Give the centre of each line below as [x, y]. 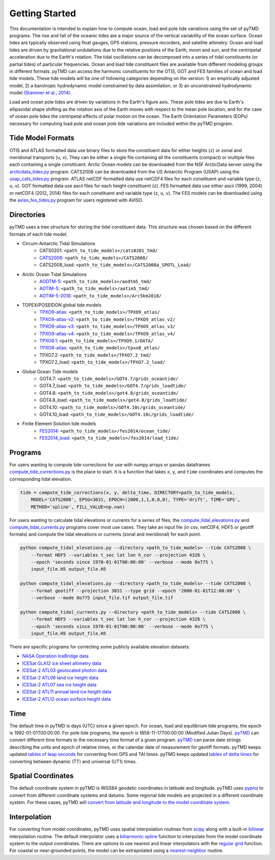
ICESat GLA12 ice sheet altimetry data [62, 663]
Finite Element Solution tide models [59, 424]
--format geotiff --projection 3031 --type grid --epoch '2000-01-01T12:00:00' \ [135, 591]
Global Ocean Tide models [50, 371]
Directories [28, 215]
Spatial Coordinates [42, 776]
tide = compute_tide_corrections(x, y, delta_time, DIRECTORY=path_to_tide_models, [128, 492]
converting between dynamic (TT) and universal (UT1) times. [73, 761]
